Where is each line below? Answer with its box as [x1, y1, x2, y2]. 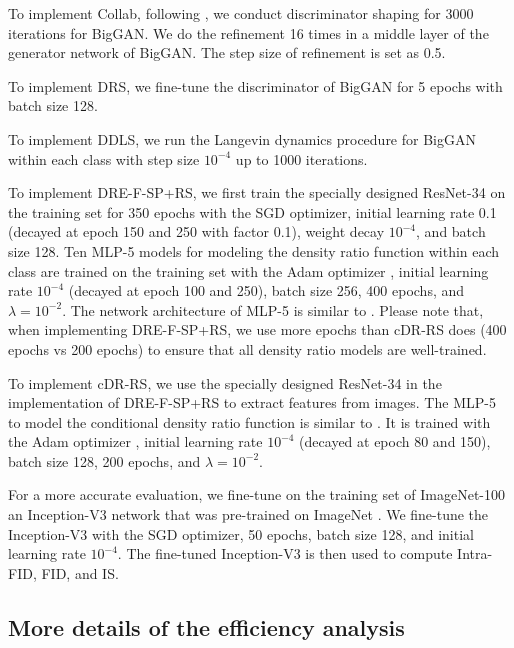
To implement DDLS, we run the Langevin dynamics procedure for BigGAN [8, 128, 476, 149]
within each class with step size [8, 148, 200, 169]
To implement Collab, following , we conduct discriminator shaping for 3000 [8, 3, 474, 23]
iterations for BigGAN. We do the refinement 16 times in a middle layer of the [8, 22, 489, 43]
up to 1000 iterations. [235, 148, 368, 169]
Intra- [457, 543, 493, 564]
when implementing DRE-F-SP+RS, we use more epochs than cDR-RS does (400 [8, 319, 507, 340]
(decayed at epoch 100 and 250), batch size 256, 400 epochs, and [68, 280, 465, 301]
